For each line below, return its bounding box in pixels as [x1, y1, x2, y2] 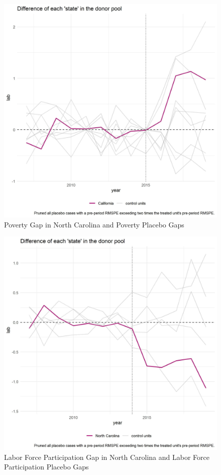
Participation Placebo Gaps [4, 461, 89, 472]
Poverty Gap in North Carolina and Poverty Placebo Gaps [4, 219, 184, 229]
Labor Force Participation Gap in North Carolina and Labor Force [4, 451, 209, 462]
